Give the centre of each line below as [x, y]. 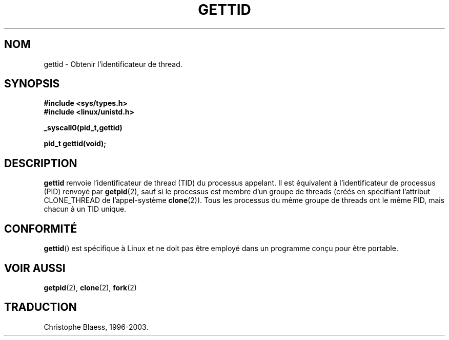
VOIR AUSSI [35, 268]
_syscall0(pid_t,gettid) [83, 128]
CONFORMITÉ [41, 229]
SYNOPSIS [32, 84]
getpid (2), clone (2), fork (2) [90, 287]
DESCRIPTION [41, 163]
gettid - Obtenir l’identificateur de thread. [113, 64]
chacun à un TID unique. [85, 209]
